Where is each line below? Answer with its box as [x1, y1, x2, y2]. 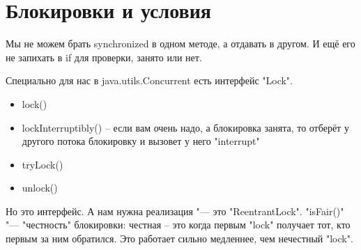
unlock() [22, 180, 58, 195]
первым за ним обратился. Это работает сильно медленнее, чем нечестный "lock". [6, 231, 353, 246]
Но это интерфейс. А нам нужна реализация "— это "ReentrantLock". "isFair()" [6, 203, 344, 218]
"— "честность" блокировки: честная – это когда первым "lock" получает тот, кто [6, 217, 351, 232]
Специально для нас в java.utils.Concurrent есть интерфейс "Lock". [6, 73, 293, 88]
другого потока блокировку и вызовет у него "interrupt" [22, 134, 260, 148]
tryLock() [22, 157, 63, 171]
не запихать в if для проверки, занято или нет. [6, 49, 202, 64]
